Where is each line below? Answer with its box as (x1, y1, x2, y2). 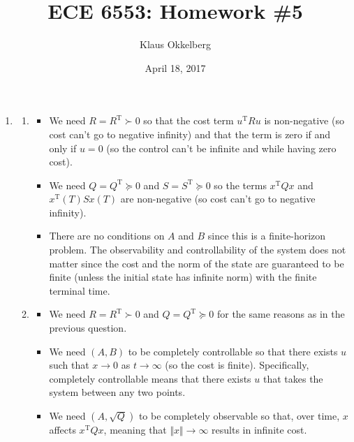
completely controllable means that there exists (49, 371, 251, 385)
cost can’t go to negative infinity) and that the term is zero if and (49, 126, 331, 141)
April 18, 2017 (145, 60, 206, 75)
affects (49, 422, 76, 436)
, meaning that (103, 422, 167, 436)
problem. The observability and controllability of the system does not (49, 242, 346, 257)
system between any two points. (49, 385, 186, 399)
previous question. (49, 321, 127, 335)
